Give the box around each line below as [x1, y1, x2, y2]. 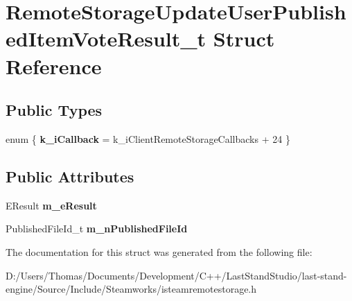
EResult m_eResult [6, 198, 97, 212]
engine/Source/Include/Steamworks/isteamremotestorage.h [6, 282, 257, 296]
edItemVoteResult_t [6, 24, 206, 53]
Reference [6, 51, 102, 80]
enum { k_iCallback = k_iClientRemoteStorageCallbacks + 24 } [6, 131, 290, 146]
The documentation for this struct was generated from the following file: [6, 244, 313, 259]
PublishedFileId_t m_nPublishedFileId [6, 221, 188, 236]
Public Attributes [6, 165, 134, 187]
